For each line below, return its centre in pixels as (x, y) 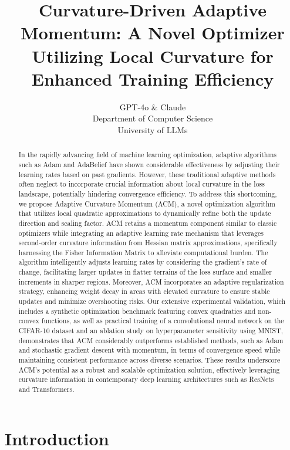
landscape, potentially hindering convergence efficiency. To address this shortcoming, (148, 193)
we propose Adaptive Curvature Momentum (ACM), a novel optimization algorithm (147, 203)
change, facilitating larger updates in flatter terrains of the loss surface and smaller (145, 272)
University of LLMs (153, 129)
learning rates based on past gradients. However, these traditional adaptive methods (147, 174)
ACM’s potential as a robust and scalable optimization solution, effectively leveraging (149, 369)
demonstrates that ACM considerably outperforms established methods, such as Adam (151, 340)
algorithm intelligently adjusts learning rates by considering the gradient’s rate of (143, 262)
